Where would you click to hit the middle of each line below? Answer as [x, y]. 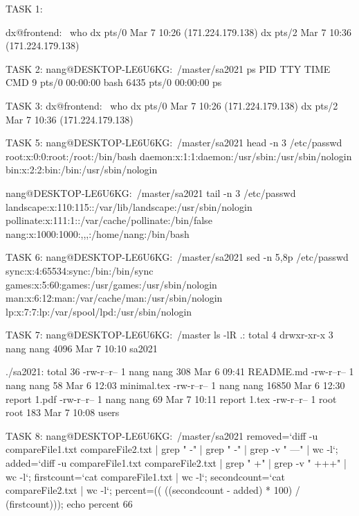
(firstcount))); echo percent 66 [69, 503]
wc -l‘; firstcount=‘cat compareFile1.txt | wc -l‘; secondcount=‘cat [146, 476]
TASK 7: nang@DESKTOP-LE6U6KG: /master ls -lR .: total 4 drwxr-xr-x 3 [169, 335]
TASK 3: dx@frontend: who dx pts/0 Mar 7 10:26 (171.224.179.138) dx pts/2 [172, 105]
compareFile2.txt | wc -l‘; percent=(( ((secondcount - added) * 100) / [153, 490]
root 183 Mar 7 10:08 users [63, 412]
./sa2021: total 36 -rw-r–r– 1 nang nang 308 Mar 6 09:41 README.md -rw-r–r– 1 [180, 371]
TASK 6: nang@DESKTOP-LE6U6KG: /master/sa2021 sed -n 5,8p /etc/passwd [177, 257]
